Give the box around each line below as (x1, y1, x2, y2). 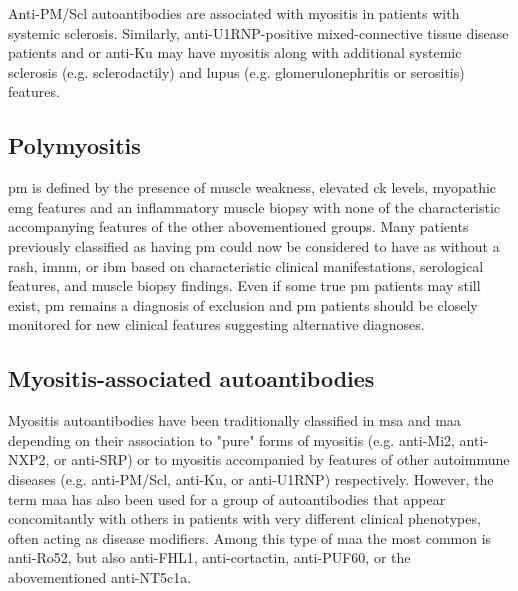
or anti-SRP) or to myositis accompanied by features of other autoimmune (54, 449, 510, 470)
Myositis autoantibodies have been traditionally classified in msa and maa (8, 410, 461, 431)
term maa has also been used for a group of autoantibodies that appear (8, 488, 446, 509)
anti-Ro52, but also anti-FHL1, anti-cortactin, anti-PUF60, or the (8, 547, 411, 568)
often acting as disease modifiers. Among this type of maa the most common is (8, 527, 492, 548)
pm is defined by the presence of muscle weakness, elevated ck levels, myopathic (8, 177, 497, 198)
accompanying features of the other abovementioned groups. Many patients (8, 216, 469, 237)
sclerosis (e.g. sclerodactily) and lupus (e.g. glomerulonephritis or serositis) (8, 61, 465, 82)
